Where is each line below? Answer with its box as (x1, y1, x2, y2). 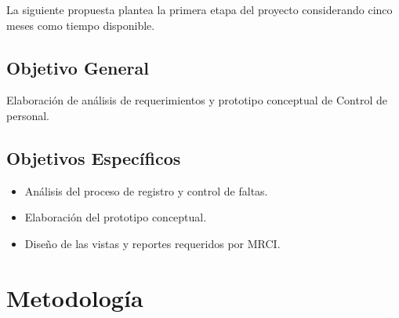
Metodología (6, 281, 143, 313)
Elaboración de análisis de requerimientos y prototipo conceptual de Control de (6, 92, 387, 108)
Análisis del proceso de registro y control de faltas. (24, 182, 268, 199)
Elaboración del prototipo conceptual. (24, 209, 207, 225)
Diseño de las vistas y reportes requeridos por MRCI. (24, 235, 281, 251)
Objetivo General (6, 55, 149, 79)
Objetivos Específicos (6, 145, 181, 170)
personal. (6, 107, 49, 123)
